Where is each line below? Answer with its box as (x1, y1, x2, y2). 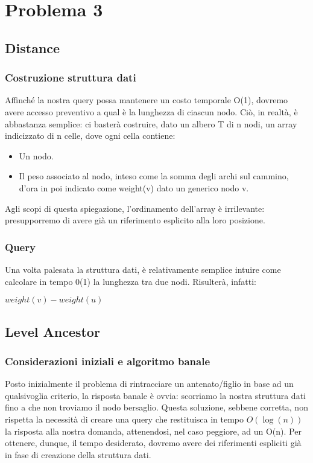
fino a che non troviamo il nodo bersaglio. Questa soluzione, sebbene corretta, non (5, 401, 308, 414)
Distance (5, 38, 60, 57)
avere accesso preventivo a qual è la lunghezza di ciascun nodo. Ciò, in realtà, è (5, 105, 298, 118)
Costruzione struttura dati (5, 70, 136, 85)
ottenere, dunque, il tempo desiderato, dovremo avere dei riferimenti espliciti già (5, 436, 302, 449)
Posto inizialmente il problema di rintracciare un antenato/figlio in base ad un (5, 377, 294, 390)
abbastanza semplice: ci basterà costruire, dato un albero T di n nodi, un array (5, 117, 297, 130)
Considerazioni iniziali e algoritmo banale (5, 353, 210, 368)
